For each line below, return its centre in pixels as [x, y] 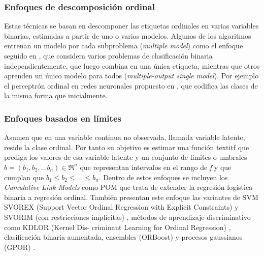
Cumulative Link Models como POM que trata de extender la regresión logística [128, 187]
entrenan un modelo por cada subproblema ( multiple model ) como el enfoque [124, 46]
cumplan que [24, 177]
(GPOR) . [20, 247]
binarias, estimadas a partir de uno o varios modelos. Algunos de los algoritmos [128, 35]
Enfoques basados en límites [63, 118]
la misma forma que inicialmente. [56, 95]
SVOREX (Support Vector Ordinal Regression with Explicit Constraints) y [121, 207]
